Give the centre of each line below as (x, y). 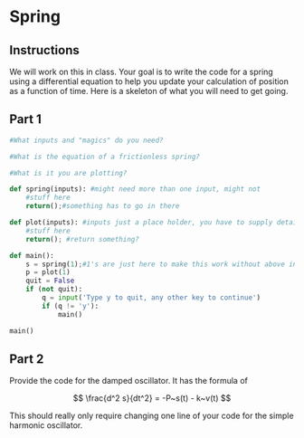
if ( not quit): (54, 290)
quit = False (50, 281)
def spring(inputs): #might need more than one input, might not (135, 189)
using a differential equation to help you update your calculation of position (149, 81)
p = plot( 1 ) (48, 272)
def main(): (32, 255)
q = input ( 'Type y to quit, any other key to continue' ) (151, 298)
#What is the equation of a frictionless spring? (105, 157)
